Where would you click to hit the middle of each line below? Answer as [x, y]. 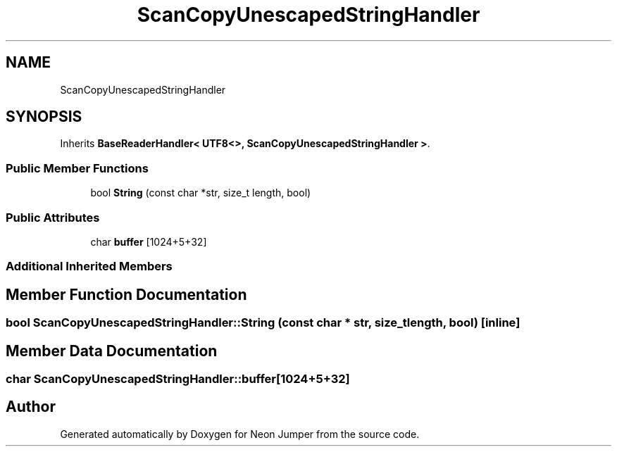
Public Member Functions [77, 168]
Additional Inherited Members [89, 266]
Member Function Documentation [126, 294]
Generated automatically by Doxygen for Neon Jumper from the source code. [240, 434]
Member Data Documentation [112, 351]
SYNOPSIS [44, 117]
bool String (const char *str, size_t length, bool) [201, 193]
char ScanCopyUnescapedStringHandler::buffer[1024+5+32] [178, 379]
